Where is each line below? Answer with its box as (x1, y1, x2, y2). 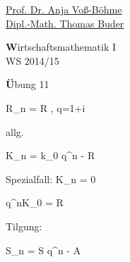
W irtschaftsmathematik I (6, 39, 117, 54)
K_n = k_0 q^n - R (6, 148, 95, 163)
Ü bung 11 (6, 77, 49, 92)
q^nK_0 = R (6, 195, 64, 210)
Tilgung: (6, 218, 42, 233)
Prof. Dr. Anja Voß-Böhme (6, 2, 122, 16)
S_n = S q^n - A (6, 242, 81, 257)
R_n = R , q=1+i (6, 100, 85, 115)
